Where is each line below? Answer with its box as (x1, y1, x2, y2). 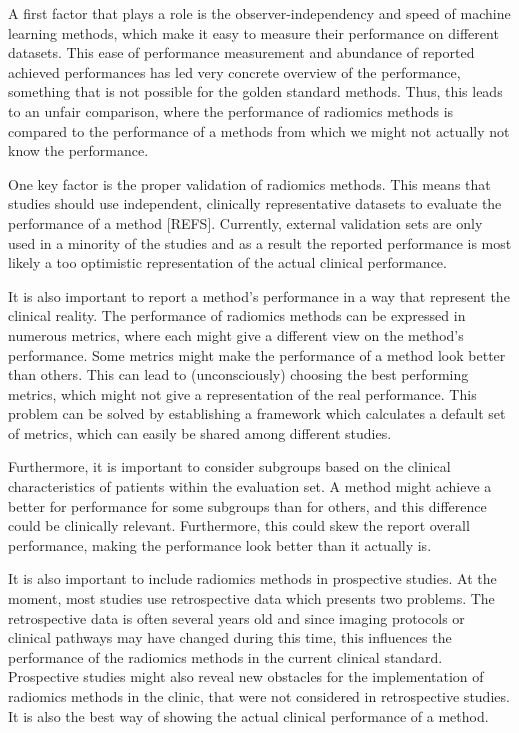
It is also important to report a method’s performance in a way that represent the (8, 285, 510, 306)
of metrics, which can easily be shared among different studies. (8, 422, 392, 443)
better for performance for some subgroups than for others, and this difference (8, 495, 487, 516)
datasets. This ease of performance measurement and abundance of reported (8, 42, 475, 63)
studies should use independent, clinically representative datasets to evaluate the (8, 193, 502, 214)
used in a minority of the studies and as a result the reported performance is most (8, 232, 512, 253)
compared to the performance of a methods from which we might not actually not (8, 120, 510, 141)
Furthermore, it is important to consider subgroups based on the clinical (8, 456, 451, 477)
